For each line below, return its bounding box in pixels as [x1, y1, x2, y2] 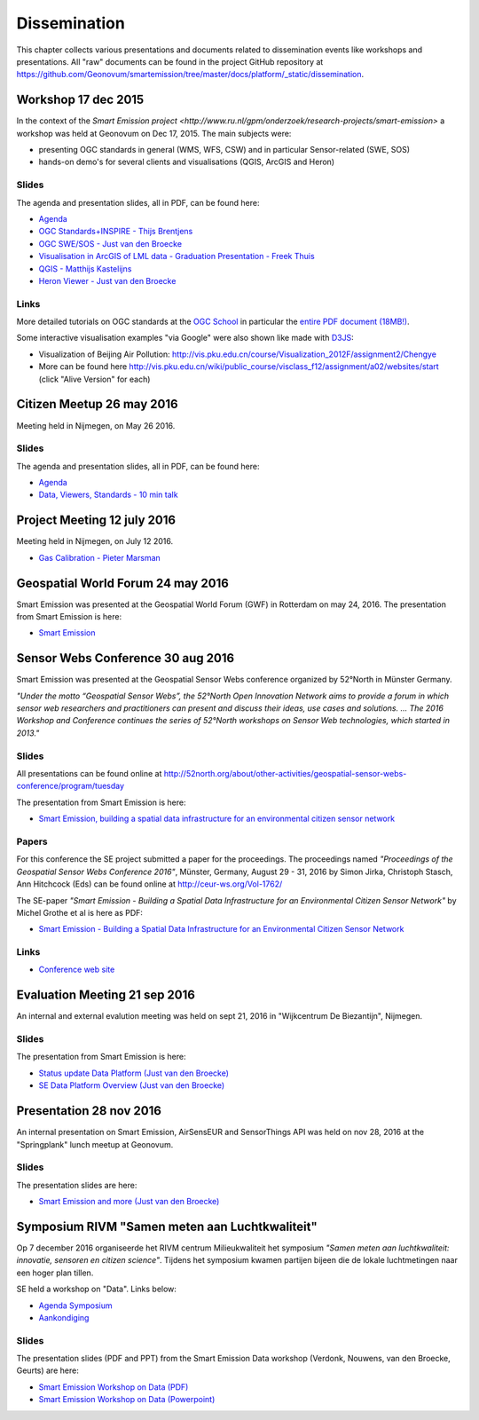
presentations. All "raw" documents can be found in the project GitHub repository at [16, 56, 324, 67]
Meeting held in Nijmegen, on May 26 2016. [16, 420, 176, 430]
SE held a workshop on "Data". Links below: [16, 1283, 177, 1295]
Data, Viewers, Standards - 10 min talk [38, 489, 178, 501]
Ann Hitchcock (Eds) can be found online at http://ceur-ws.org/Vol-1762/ [16, 879, 283, 889]
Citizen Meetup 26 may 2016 [16, 397, 178, 412]
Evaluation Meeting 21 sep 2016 [16, 988, 195, 1003]
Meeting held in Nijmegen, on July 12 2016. [16, 536, 174, 547]
